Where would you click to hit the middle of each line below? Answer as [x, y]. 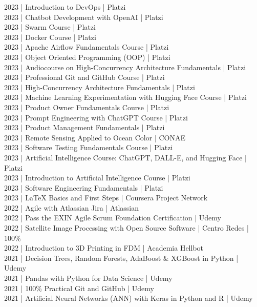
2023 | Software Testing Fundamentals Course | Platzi [89, 147]
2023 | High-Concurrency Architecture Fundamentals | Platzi [100, 87]
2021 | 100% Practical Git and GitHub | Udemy [79, 288]
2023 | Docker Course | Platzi [50, 37]
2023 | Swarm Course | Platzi [50, 27]
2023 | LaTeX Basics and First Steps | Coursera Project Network [106, 198]
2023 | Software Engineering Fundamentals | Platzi [84, 187]
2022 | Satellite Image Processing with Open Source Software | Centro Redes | [126, 228]
